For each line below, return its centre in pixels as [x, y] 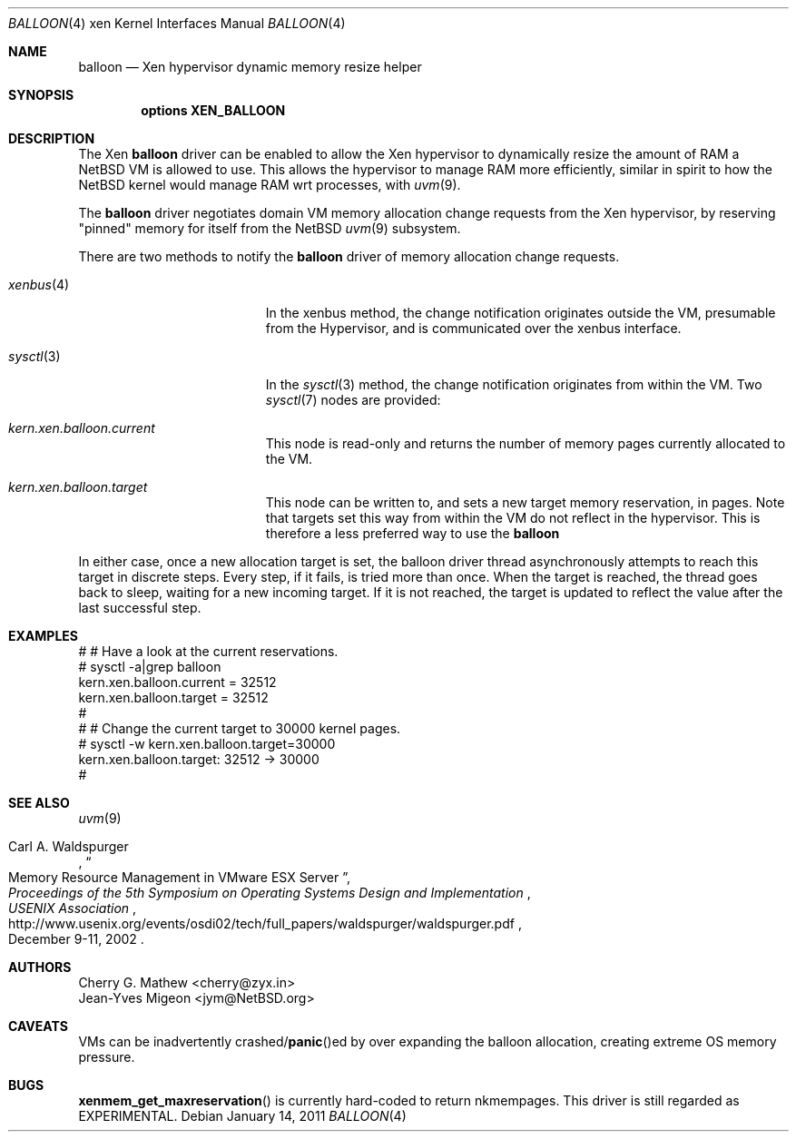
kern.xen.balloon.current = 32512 [177, 682]
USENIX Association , [73, 908]
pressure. [107, 1057]
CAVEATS [38, 1026]
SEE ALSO [39, 803]
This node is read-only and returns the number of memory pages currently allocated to [526, 443]
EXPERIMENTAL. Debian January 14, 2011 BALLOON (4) [242, 1116]
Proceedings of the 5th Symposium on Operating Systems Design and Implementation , [270, 893]
